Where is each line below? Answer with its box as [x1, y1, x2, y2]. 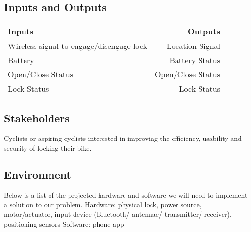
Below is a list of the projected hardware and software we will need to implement [4, 189, 248, 200]
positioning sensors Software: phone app [4, 218, 124, 229]
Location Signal [166, 40, 220, 52]
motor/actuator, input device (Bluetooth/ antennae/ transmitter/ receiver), [4, 209, 232, 219]
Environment [4, 166, 71, 182]
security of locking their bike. [4, 143, 92, 153]
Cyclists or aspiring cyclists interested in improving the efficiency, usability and [4, 133, 242, 143]
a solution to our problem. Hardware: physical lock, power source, [4, 199, 201, 209]
